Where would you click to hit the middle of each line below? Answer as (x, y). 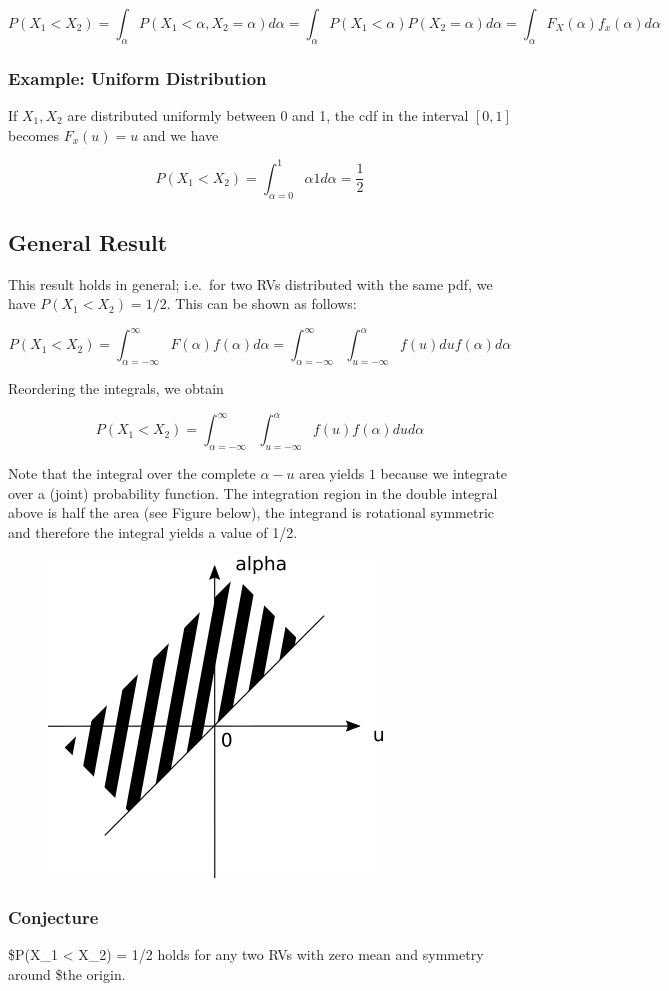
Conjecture (53, 916)
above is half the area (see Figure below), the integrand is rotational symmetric (251, 512)
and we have (180, 134)
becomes (34, 134)
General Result (88, 241)
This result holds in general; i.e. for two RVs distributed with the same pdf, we (250, 283)
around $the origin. (67, 973)
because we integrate (444, 473)
